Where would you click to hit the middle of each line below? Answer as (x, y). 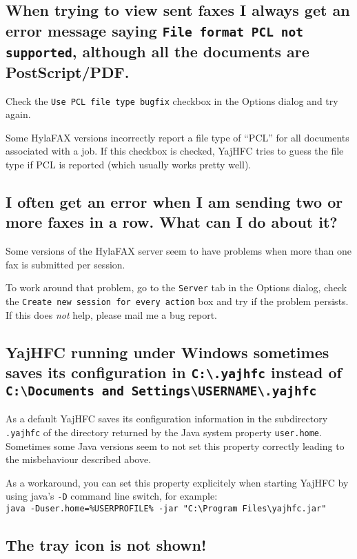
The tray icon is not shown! (106, 545)
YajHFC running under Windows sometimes (167, 352)
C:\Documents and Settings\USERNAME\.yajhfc (161, 391)
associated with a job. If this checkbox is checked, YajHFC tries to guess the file (175, 151)
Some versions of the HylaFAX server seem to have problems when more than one (178, 251)
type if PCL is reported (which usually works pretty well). (129, 164)
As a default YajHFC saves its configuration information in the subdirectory (167, 419)
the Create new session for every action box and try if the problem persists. (177, 301)
